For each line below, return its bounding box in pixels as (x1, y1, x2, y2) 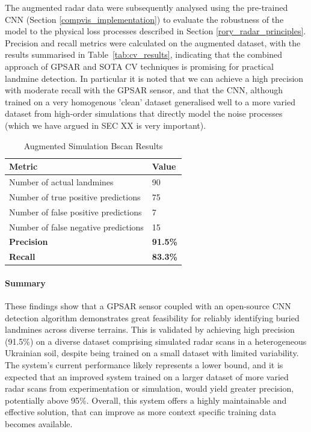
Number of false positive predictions (9, 205, 142, 218)
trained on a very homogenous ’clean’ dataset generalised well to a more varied (5, 95, 295, 108)
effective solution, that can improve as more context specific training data (5, 406, 277, 418)
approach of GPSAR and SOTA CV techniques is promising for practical (5, 60, 274, 72)
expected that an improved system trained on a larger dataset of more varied (5, 370, 289, 383)
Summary (5, 276, 46, 289)
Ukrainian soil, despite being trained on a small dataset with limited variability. (5, 347, 299, 359)
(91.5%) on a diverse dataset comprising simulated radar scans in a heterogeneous (5, 335, 307, 347)
